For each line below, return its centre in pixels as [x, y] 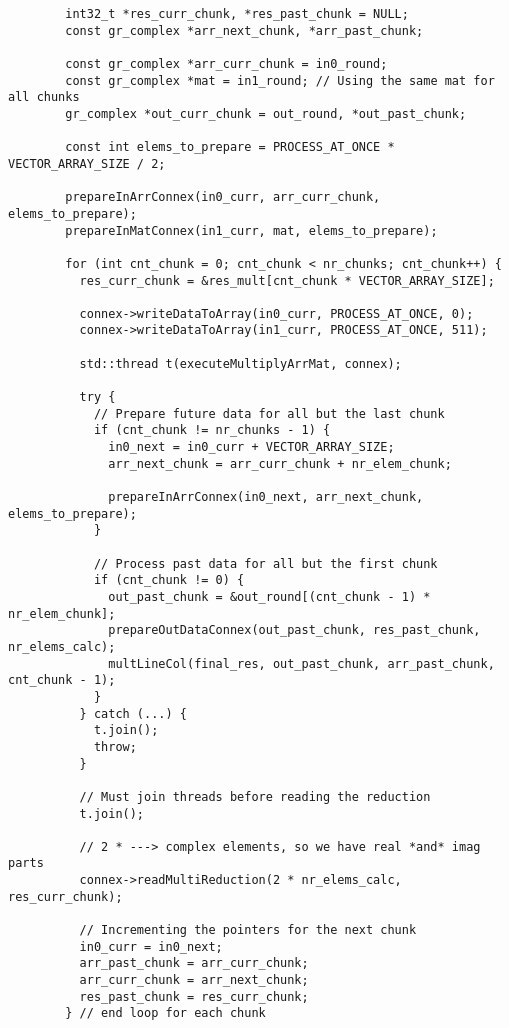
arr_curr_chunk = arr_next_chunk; [194, 980]
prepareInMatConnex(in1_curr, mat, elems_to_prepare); [251, 230]
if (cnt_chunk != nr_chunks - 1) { [212, 430]
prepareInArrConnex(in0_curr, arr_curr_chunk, [223, 197]
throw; [115, 746]
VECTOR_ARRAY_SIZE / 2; [87, 163]
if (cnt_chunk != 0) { [169, 580]
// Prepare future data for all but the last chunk [269, 413]
